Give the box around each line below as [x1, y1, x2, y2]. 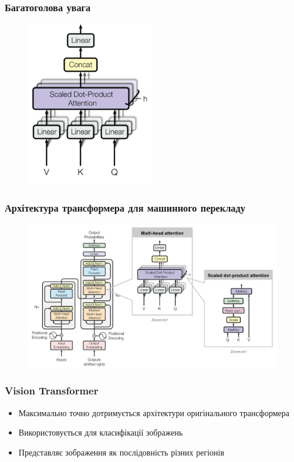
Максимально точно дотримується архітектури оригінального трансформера [18, 406, 289, 419]
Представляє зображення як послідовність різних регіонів [18, 446, 225, 458]
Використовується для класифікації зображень [18, 426, 183, 438]
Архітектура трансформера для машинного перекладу [5, 200, 245, 215]
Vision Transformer [5, 383, 99, 398]
